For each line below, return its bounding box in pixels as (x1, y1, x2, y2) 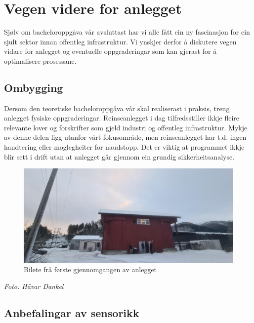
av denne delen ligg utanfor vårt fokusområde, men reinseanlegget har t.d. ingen (4, 132, 247, 142)
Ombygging (4, 80, 63, 95)
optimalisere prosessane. (4, 55, 77, 66)
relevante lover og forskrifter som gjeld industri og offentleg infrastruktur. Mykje (4, 122, 248, 132)
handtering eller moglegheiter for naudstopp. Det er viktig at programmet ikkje (4, 142, 245, 152)
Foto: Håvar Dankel (4, 281, 64, 291)
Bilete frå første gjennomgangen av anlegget (24, 264, 157, 275)
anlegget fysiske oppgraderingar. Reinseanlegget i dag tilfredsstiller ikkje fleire (4, 113, 240, 123)
